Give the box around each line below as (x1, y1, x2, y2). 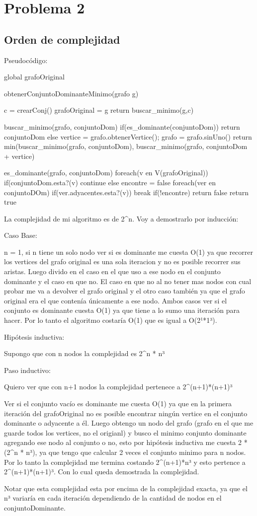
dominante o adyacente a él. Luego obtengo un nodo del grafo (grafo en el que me (4, 418, 254, 428)
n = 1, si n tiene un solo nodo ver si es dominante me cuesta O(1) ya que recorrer (4, 246, 254, 257)
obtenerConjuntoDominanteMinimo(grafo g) (4, 88, 139, 98)
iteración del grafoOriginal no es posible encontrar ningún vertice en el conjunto (4, 408, 248, 418)
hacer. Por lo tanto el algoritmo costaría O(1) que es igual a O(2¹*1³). (4, 315, 217, 325)
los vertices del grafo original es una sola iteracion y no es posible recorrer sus (4, 256, 241, 267)
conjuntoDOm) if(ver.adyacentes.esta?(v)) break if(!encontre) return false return (4, 187, 249, 197)
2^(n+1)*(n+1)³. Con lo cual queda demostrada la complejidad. (4, 466, 199, 477)
